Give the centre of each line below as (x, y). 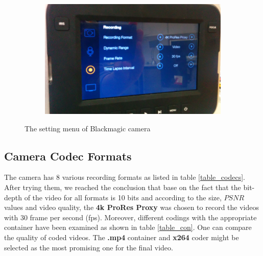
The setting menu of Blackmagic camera (88, 128)
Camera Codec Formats (68, 156)
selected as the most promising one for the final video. (89, 247)
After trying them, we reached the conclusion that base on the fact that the (123, 187)
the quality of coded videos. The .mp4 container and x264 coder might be (122, 237)
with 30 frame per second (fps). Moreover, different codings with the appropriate (130, 217)
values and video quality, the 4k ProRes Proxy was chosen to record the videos (131, 207)
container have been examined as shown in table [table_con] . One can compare (128, 227)
